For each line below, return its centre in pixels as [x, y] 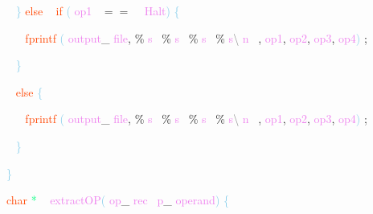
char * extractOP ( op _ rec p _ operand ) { [118, 200]
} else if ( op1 [54, 10]
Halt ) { [162, 10]
